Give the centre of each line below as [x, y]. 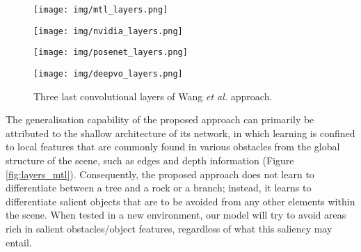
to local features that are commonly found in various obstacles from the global [173, 147]
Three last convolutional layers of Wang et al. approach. [153, 96]
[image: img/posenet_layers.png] [111, 53]
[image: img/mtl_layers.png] [101, 10]
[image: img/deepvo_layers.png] [108, 73]
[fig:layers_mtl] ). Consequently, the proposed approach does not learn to [160, 174]
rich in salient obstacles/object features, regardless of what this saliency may [169, 228]
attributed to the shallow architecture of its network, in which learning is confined [180, 133]
